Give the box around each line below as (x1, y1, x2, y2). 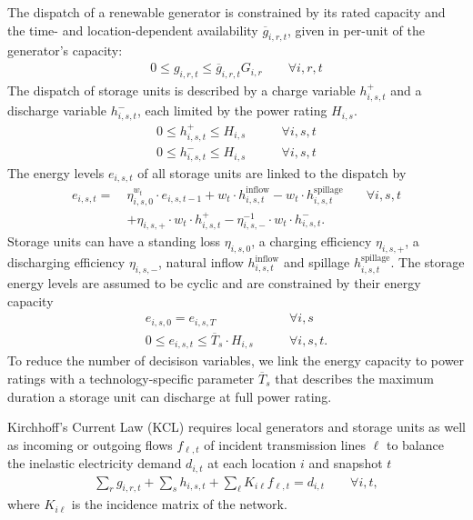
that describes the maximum (275, 368, 435, 387)
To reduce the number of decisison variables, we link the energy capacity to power (7, 351, 465, 370)
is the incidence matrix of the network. (71, 495, 287, 514)
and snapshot (308, 454, 383, 473)
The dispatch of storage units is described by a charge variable (7, 81, 356, 100)
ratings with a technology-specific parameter (7, 368, 255, 387)
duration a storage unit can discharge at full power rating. (7, 386, 332, 405)
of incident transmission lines (204, 435, 367, 454)
